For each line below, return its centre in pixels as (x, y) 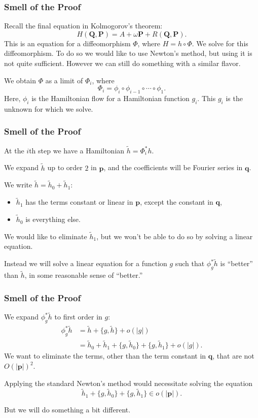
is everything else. (53, 219)
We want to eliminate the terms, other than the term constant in (105, 356)
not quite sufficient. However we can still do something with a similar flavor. (122, 63)
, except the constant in (177, 202)
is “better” (236, 263)
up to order (65, 167)
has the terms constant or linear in (79, 202)
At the (14, 150)
